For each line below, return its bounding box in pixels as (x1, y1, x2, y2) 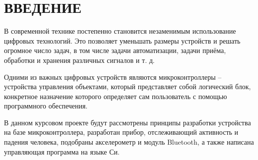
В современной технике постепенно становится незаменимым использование (4, 26, 236, 36)
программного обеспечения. (4, 101, 88, 111)
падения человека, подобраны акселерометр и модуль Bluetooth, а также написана (4, 137, 254, 147)
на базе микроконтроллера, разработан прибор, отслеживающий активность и (4, 127, 239, 137)
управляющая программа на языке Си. (4, 146, 120, 157)
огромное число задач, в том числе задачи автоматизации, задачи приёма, (4, 45, 226, 55)
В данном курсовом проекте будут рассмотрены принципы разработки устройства (4, 117, 251, 127)
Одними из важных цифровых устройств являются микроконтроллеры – (4, 71, 222, 82)
